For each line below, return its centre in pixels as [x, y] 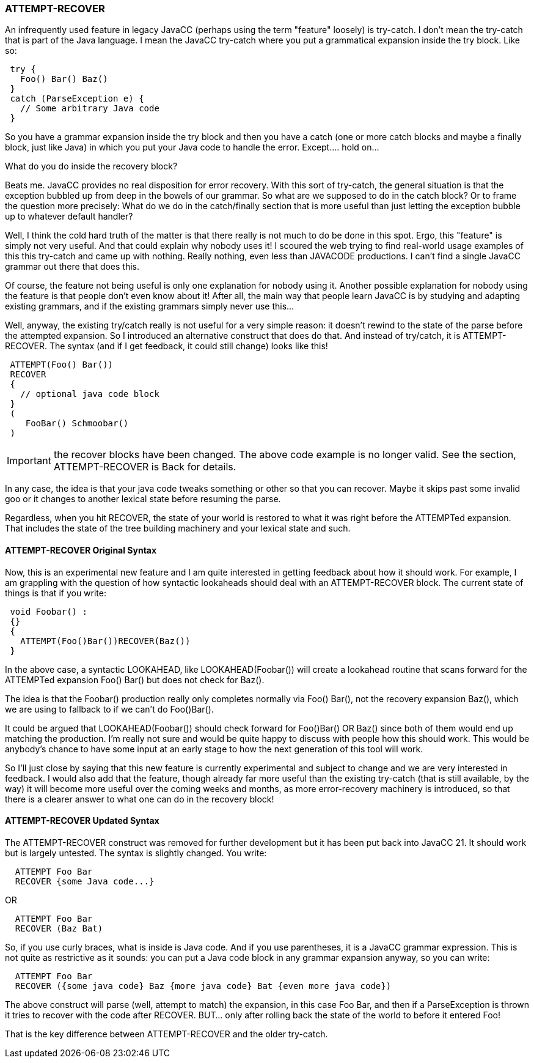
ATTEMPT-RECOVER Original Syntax [81, 550]
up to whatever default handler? [69, 217]
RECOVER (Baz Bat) [59, 928]
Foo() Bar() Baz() [64, 79]
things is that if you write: [56, 593]
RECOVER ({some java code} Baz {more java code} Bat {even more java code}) [203, 986]
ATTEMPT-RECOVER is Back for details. [145, 467]
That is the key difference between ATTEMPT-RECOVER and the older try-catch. [166, 1034]
